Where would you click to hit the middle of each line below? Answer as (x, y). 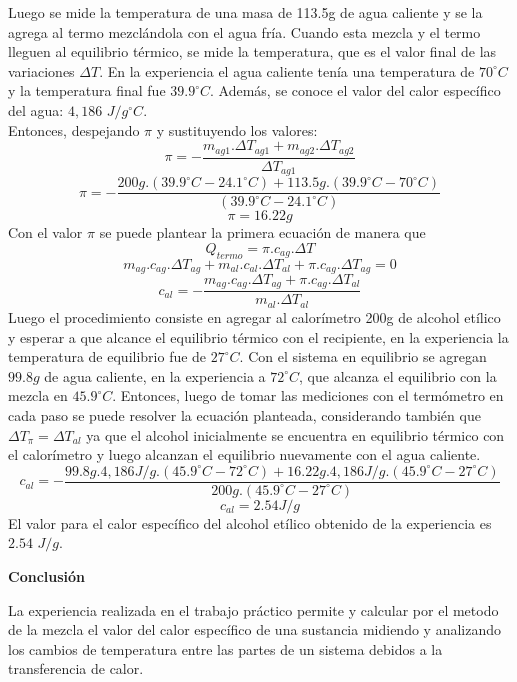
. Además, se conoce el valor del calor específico (355, 90)
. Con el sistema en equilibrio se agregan (363, 356)
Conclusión (47, 575)
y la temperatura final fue (87, 90)
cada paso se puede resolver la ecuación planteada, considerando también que (244, 414)
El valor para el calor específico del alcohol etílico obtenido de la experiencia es (250, 522)
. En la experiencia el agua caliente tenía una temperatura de (287, 70)
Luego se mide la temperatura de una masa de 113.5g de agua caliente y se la (245, 12)
